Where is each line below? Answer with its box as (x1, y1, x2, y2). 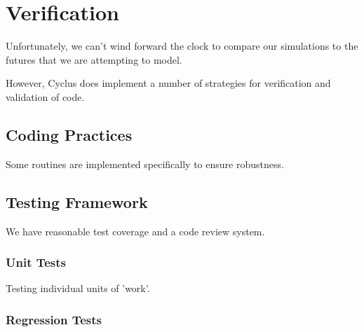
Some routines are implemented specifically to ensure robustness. (6, 156, 284, 171)
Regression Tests (6, 310, 102, 328)
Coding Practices (6, 123, 133, 145)
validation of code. (6, 89, 85, 104)
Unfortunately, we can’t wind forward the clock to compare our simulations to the (6, 39, 358, 53)
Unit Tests (6, 254, 67, 271)
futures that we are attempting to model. (6, 52, 182, 67)
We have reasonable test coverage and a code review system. (6, 223, 265, 238)
